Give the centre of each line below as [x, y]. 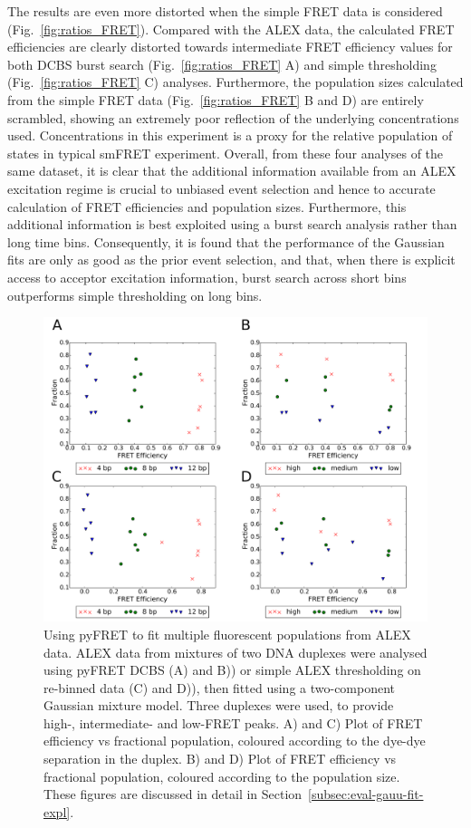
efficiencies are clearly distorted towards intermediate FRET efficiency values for [230, 47]
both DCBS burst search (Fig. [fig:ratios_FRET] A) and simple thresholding [222, 64]
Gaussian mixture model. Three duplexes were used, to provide [219, 705]
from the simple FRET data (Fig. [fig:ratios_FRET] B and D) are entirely [216, 99]
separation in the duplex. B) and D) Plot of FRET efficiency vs [220, 759]
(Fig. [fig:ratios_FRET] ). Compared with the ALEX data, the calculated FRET [231, 29]
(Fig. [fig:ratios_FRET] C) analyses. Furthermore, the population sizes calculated [235, 82]
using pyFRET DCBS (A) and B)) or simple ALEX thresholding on [232, 670]
